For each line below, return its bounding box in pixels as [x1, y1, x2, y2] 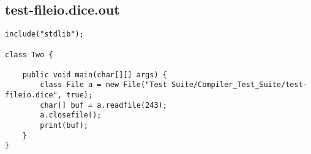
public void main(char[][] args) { [22, 70, 167, 79]
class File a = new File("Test [40, 80, 167, 89]
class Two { [5, 50, 53, 59]
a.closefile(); [40, 111, 102, 120]
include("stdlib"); [5, 30, 84, 39]
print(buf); [40, 121, 89, 130]
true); [66, 91, 93, 100]
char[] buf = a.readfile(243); [40, 100, 167, 110]
